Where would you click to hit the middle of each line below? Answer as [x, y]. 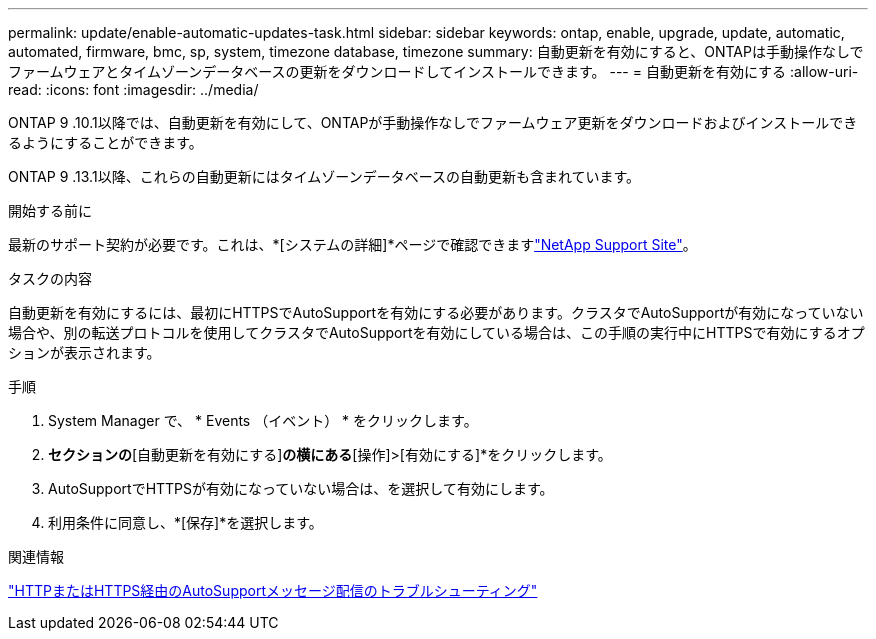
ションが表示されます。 [84, 352]
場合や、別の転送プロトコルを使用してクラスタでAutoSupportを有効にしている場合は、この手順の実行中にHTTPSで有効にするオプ [436, 332]
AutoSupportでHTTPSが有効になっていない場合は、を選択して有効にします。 [301, 488]
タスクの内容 [50, 278]
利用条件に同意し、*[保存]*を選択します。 [185, 522]
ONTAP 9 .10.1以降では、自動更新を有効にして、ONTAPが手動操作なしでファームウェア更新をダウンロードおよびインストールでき [433, 122]
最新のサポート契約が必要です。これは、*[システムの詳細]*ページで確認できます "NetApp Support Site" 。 [352, 244]
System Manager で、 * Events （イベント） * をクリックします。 [263, 420]
